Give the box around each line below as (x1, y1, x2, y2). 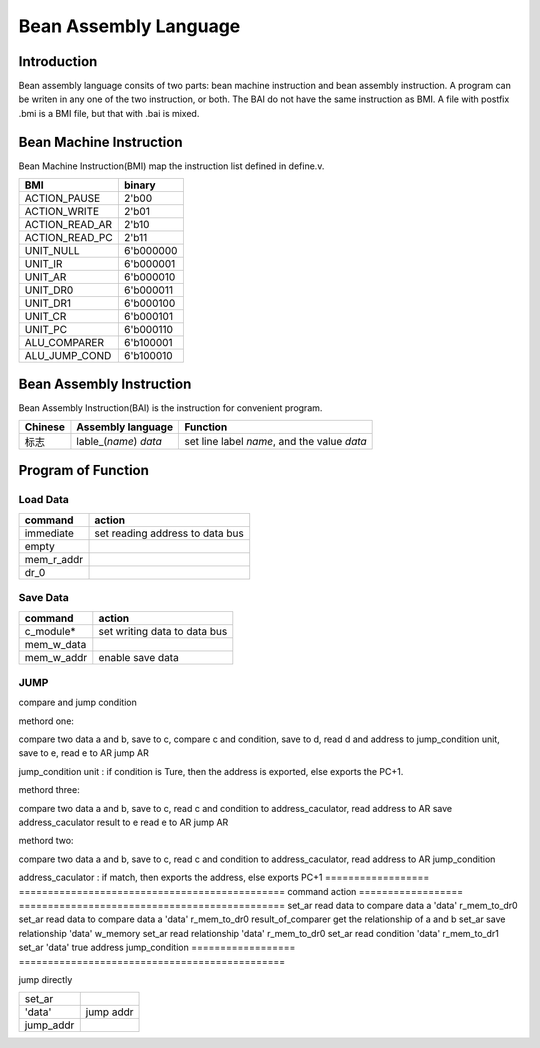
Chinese (24, 420, 65, 434)
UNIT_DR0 (24, 283, 74, 297)
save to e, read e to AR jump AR (18, 747, 149, 759)
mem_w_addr (24, 650, 88, 664)
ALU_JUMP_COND (24, 349, 112, 363)
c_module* (24, 624, 76, 638)
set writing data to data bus (98, 624, 228, 638)
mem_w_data (24, 637, 87, 651)
